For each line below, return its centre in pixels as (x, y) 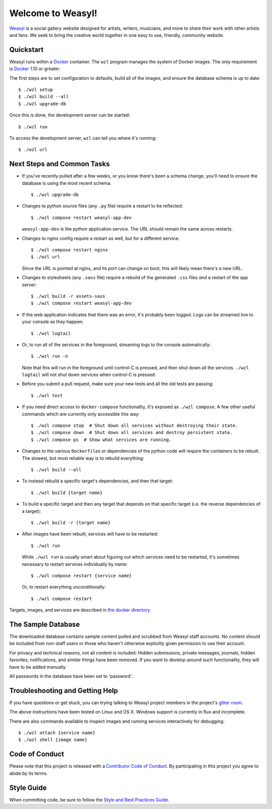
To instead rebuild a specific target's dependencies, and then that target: (97, 481)
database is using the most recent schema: (67, 183)
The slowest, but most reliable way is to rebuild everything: (83, 458)
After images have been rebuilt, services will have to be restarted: (90, 534)
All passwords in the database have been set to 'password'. (71, 676)
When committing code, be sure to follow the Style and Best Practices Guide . (89, 799)
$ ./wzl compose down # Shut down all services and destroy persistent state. (132, 433)
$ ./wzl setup (36, 90)
